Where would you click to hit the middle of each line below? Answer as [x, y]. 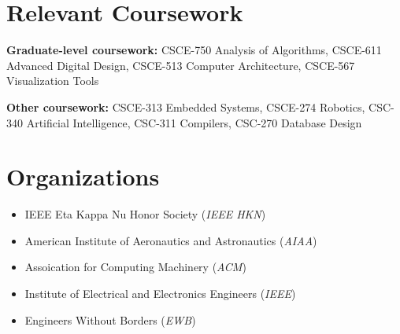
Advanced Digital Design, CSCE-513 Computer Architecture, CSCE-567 [181, 65]
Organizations [83, 176]
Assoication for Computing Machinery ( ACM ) [135, 267]
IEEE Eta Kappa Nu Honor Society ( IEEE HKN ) [145, 214]
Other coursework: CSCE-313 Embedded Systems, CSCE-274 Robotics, [186, 106]
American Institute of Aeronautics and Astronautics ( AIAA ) [171, 240]
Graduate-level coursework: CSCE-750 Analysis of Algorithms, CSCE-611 [194, 50]
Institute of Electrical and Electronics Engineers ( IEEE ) [160, 293]
